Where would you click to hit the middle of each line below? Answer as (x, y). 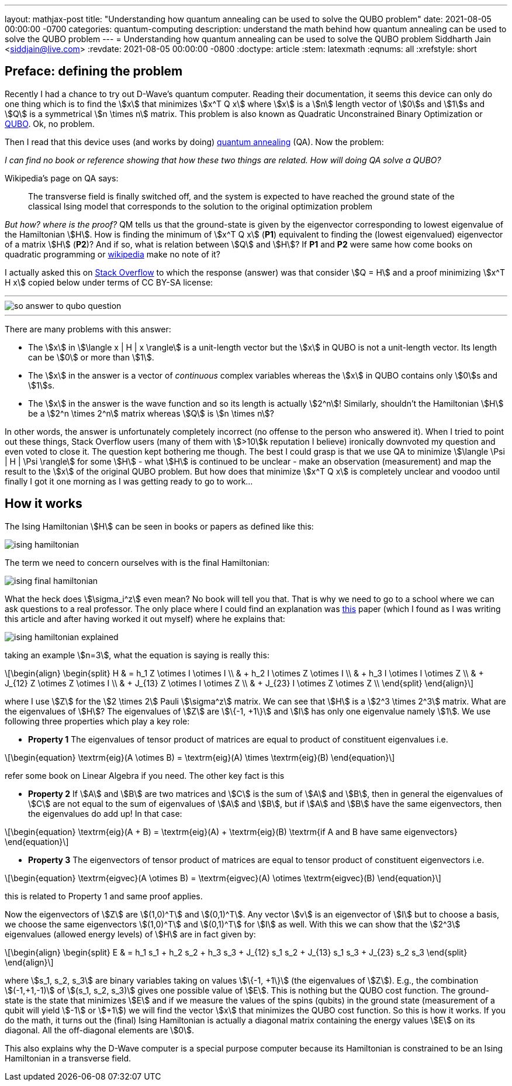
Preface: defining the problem (94, 71)
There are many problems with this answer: (88, 329)
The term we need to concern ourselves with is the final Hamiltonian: (137, 562)
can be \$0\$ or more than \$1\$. (91, 357)
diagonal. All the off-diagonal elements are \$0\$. (100, 1030)
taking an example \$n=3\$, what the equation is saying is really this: (137, 655)
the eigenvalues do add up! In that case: (105, 813)
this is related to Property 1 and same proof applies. (104, 896)
